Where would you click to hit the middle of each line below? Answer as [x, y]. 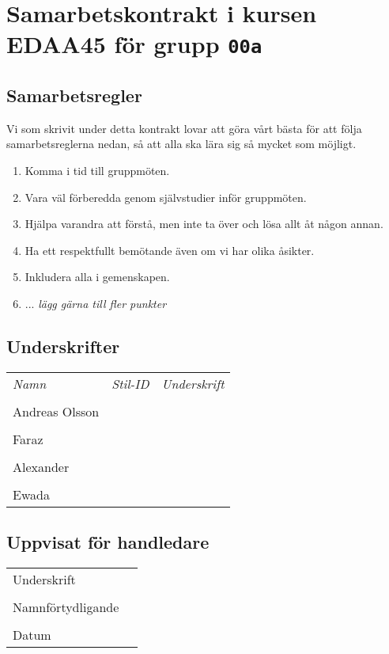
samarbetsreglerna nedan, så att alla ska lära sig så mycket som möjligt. [181, 144]
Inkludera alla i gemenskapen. [97, 277]
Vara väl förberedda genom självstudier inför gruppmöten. [166, 197]
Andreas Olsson [56, 411]
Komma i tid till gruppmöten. [97, 171]
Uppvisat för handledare [108, 542]
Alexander [41, 466]
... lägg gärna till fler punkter [96, 304]
